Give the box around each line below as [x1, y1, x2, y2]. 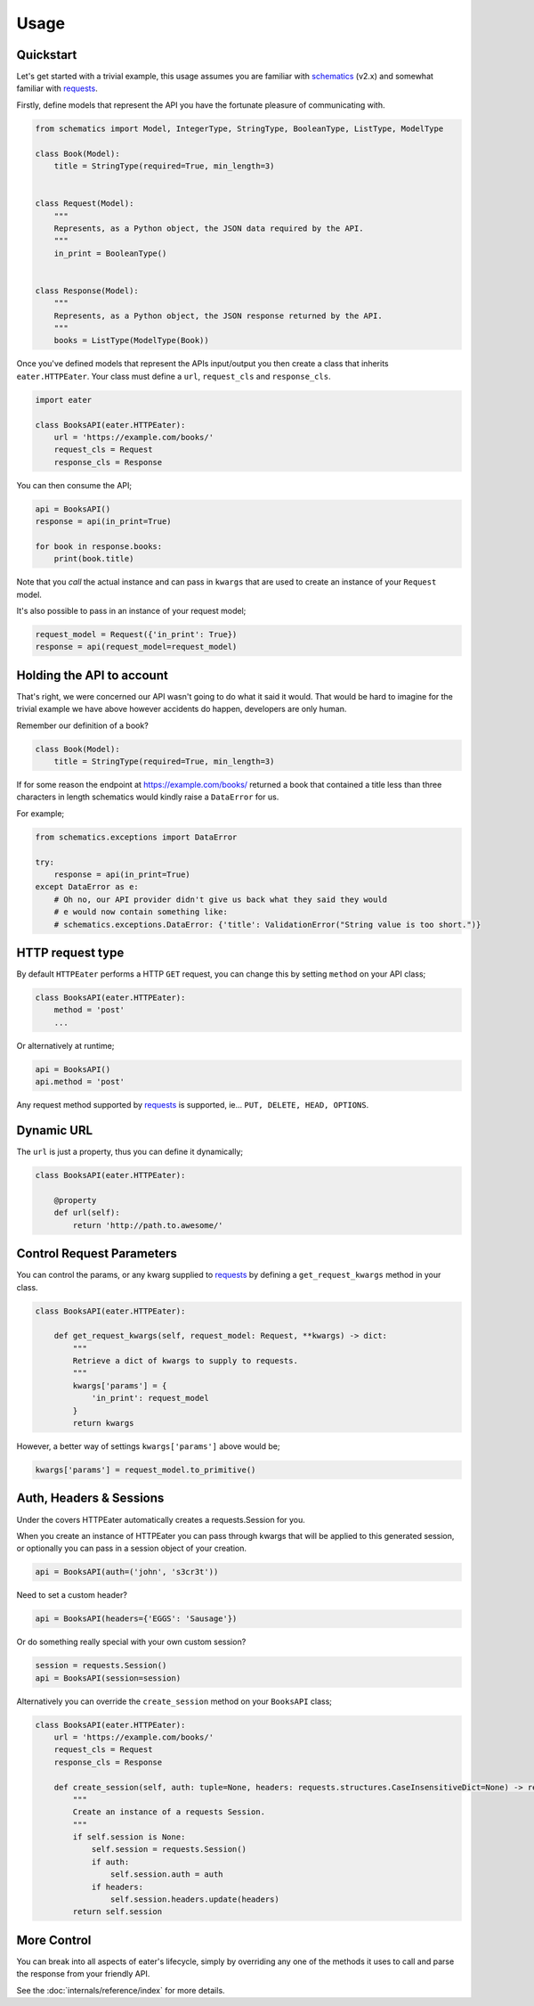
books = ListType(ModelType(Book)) [53, 335, 209, 346]
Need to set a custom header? [16, 1590, 128, 1601]
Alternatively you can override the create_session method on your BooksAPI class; [16, 1696, 333, 1707]
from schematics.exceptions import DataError [35, 831, 238, 842]
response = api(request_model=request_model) [35, 642, 238, 652]
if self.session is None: [72, 1832, 186, 1842]
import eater [35, 395, 93, 405]
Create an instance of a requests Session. [72, 1807, 266, 1817]
